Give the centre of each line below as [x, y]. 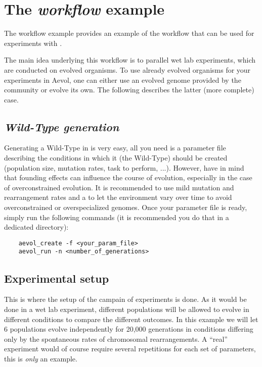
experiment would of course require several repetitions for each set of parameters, [130, 349]
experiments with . [33, 43]
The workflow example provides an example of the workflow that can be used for [129, 33]
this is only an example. [41, 358]
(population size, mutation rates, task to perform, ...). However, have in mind [124, 167]
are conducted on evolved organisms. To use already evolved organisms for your [127, 69]
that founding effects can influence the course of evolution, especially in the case [128, 177]
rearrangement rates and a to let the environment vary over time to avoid [118, 197]
